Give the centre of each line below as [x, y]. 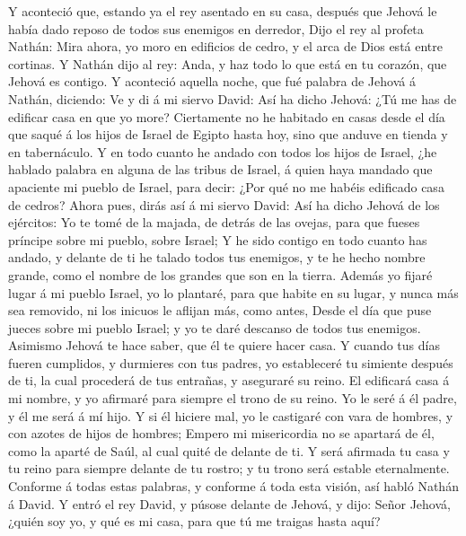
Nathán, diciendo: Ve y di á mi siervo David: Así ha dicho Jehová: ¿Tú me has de [233, 98]
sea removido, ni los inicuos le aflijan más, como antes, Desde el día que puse [220, 310]
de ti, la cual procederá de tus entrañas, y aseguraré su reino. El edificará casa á [229, 380]
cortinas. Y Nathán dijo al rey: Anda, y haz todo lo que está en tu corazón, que [228, 63]
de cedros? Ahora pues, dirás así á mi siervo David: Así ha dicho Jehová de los [224, 204]
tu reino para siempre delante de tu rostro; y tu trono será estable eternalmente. [229, 468]
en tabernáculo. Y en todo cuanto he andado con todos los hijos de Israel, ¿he [223, 151]
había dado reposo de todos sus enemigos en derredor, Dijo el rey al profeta [216, 28]
